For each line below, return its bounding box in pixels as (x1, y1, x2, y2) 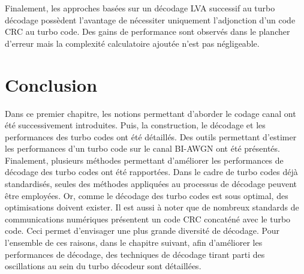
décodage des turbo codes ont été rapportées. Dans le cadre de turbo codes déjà (5, 165, 298, 178)
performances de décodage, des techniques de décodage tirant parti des (5, 248, 265, 260)
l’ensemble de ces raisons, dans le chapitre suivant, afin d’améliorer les (5, 236, 263, 249)
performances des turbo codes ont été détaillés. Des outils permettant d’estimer (5, 130, 297, 143)
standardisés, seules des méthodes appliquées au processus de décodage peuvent (5, 177, 297, 190)
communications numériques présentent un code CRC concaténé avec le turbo (5, 212, 291, 225)
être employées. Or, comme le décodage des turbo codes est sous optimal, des (5, 189, 288, 201)
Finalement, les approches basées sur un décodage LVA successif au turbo (5, 2, 275, 14)
